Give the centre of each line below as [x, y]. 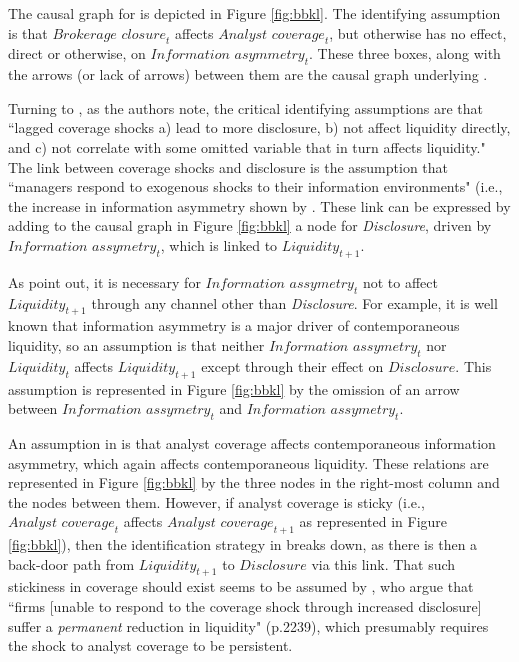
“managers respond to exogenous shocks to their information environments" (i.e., [255, 186]
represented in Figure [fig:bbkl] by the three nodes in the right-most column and [254, 482]
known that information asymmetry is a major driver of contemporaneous [234, 325]
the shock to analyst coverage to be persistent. [150, 645]
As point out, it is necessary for [104, 281]
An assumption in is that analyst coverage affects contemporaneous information [252, 442]
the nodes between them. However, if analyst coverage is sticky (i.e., [216, 501]
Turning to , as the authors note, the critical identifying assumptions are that [246, 107]
